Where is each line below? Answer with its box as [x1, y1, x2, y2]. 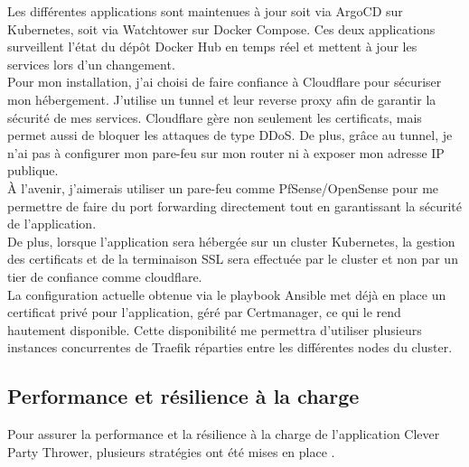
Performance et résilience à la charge [7, 382, 360, 410]
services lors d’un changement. [7, 54, 175, 73]
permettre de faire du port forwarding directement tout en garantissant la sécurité [7, 196, 463, 215]
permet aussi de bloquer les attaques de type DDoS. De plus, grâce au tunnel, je [7, 126, 453, 145]
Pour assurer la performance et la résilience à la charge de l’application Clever [7, 425, 440, 444]
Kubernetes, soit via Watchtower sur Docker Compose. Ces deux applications [7, 19, 436, 38]
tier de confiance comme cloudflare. [7, 266, 202, 285]
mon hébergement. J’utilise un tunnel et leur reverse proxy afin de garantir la [7, 89, 436, 108]
